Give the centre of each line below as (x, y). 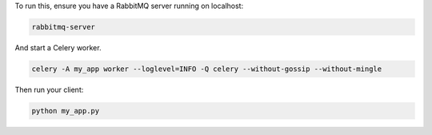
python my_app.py (66, 111)
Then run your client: (49, 89)
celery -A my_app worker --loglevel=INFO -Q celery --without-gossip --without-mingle (207, 69)
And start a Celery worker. (58, 47)
